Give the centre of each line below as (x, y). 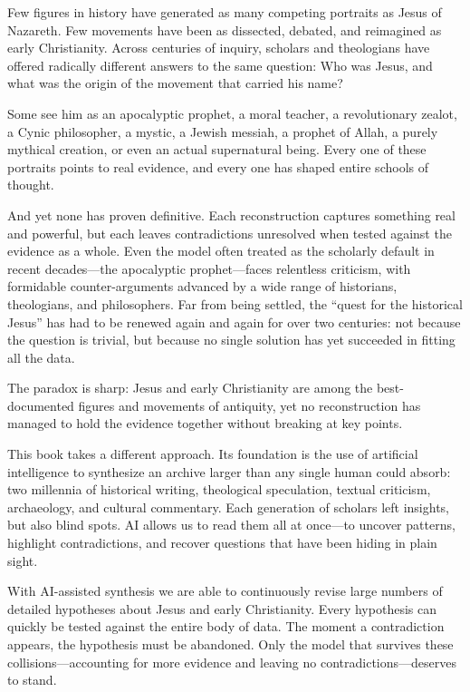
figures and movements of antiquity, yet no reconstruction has (249, 405)
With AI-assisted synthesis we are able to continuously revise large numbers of (225, 591)
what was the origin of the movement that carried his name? (175, 83)
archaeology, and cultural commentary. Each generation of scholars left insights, (228, 507)
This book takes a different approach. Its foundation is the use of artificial (213, 454)
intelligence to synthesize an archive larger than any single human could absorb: (229, 471)
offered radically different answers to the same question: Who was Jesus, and (220, 65)
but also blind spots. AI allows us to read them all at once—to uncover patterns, (231, 525)
